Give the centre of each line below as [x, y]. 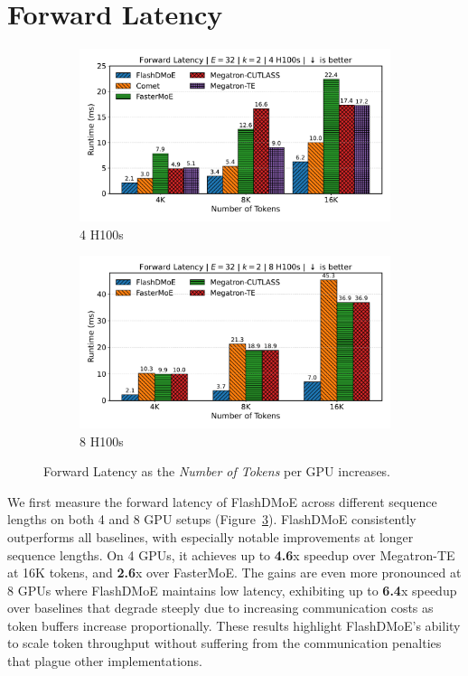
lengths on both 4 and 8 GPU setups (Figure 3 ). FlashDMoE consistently [212, 519]
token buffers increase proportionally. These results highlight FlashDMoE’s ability [234, 625]
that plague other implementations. [105, 661]
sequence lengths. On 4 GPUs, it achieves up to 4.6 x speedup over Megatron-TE [231, 554]
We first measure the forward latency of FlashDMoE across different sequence [222, 501]
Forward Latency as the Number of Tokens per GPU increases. [217, 471]
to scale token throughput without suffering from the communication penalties [225, 643]
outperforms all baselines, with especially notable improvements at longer [211, 536]
